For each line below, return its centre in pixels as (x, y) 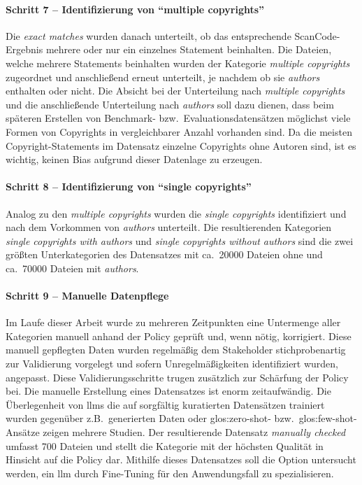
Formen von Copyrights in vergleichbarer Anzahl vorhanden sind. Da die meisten (179, 131)
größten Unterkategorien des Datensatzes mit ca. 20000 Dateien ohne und (164, 254)
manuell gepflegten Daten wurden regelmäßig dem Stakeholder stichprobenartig (176, 350)
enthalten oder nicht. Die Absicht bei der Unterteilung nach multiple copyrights (175, 91)
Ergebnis (24, 49)
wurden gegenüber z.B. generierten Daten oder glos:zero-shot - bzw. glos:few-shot (180, 418)
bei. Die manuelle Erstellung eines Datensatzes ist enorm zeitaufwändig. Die (168, 391)
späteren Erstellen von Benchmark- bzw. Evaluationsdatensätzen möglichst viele (178, 118)
